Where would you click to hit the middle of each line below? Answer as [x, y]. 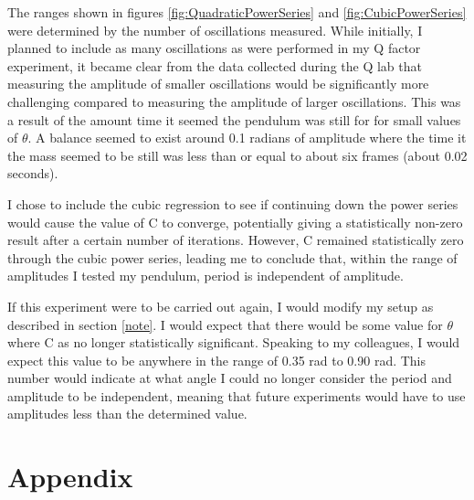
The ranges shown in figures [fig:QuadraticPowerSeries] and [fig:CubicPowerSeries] [237, 12]
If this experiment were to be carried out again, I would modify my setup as [221, 306]
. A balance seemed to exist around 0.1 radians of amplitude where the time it [247, 138]
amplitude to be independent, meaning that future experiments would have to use [237, 395]
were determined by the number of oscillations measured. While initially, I [215, 30]
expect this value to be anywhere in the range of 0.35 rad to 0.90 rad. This [217, 360]
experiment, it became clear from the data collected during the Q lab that [215, 65]
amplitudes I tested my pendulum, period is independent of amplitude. [205, 276]
